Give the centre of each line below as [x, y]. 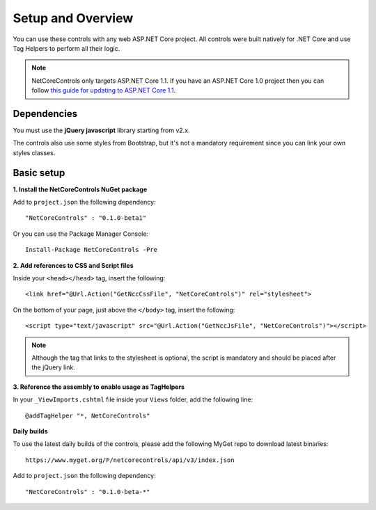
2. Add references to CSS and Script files [73, 265]
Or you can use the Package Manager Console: [81, 234]
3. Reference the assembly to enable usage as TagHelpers [99, 387]
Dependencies [45, 114]
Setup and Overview [73, 18]
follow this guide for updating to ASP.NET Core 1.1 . [104, 90]
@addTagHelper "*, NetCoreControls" [88, 415]
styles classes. [34, 152]
